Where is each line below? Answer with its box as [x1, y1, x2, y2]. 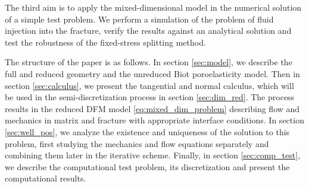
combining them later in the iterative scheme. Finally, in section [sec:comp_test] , [5, 149, 301, 161]
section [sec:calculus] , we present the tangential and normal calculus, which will [5, 79, 294, 91]
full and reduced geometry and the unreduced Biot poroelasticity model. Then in [5, 67, 300, 79]
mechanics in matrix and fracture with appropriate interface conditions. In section [5, 114, 304, 126]
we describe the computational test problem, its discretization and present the [5, 160, 290, 173]
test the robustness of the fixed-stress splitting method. [5, 36, 206, 48]
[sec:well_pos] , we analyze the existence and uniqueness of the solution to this [5, 125, 290, 138]
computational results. [5, 172, 86, 184]
